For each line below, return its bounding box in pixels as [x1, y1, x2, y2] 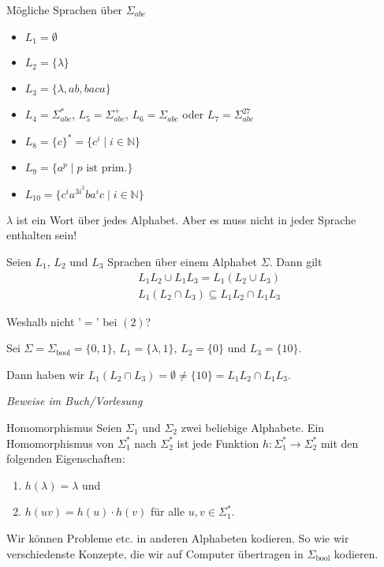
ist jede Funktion [177, 434, 259, 451]
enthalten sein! [6, 227, 77, 243]
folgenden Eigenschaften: [6, 450, 125, 467]
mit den [320, 434, 359, 451]
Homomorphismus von [6, 434, 114, 451]
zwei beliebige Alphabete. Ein [181, 419, 325, 435]
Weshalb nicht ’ [6, 313, 81, 329]
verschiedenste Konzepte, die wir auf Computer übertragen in [6, 545, 304, 561]
